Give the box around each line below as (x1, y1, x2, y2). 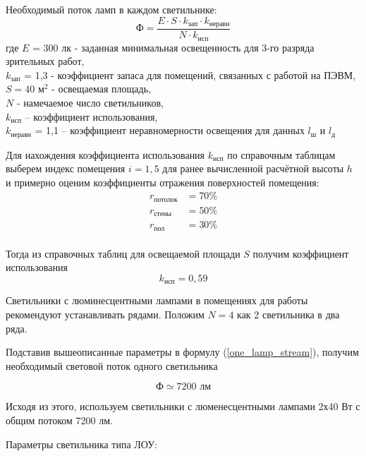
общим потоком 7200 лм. (6, 413, 113, 428)
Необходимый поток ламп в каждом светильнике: (6, 2, 217, 16)
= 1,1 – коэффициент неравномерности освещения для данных (35, 123, 305, 138)
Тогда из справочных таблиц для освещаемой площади (6, 246, 240, 260)
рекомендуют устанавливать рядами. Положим (6, 307, 205, 322)
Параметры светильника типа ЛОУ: (6, 436, 157, 451)
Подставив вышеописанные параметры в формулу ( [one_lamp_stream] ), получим (6, 344, 359, 359)
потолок (154, 196, 178, 203)
